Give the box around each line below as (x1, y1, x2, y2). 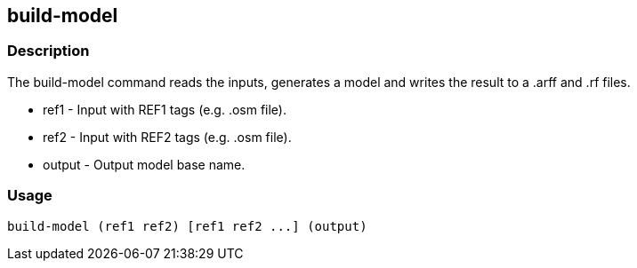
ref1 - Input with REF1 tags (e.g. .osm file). (43, 101, 287, 117)
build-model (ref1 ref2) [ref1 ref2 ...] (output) (7, 218, 367, 233)
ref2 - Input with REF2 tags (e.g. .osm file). (43, 129, 292, 145)
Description (7, 42, 90, 60)
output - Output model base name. (43, 156, 246, 172)
